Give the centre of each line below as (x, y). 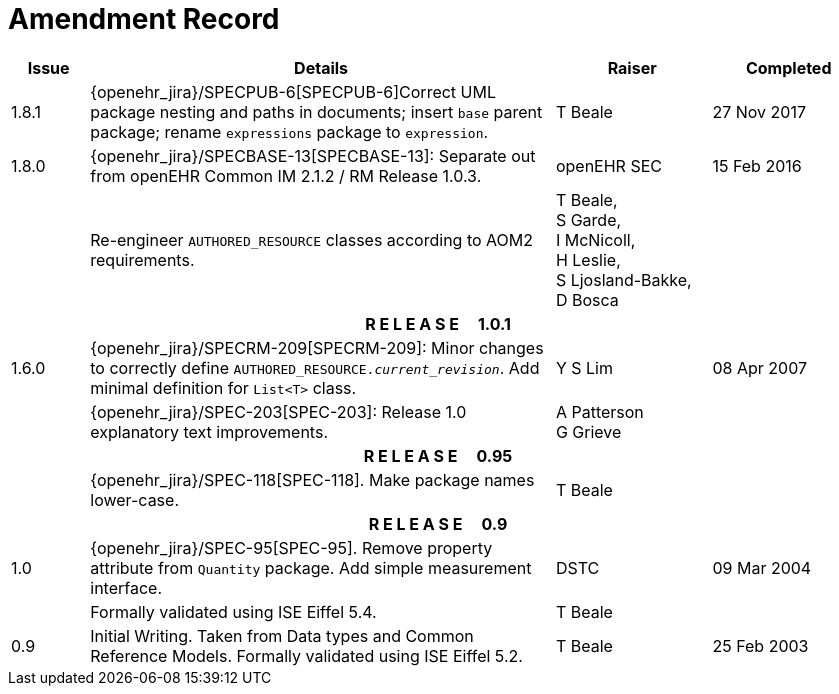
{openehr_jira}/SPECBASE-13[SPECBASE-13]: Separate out (313, 155)
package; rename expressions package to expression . (289, 131)
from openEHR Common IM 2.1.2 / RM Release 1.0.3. (286, 175)
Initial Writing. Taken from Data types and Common (282, 635)
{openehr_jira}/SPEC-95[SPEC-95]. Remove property (291, 547)
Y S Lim (584, 367)
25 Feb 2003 (760, 645)
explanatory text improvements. (209, 431)
